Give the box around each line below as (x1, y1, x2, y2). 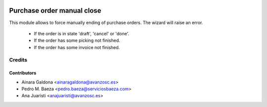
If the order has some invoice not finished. (34, 44, 120, 50)
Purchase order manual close (9, 6, 101, 15)
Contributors (9, 70, 37, 76)
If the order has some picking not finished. (34, 37, 121, 44)
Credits (9, 56, 27, 63)
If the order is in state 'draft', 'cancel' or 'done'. (34, 30, 130, 36)
